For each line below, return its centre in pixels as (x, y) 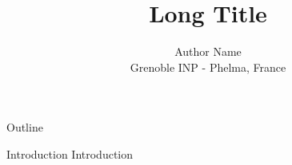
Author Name (208, 51)
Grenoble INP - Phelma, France (208, 67)
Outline (25, 127)
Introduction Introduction (70, 153)
